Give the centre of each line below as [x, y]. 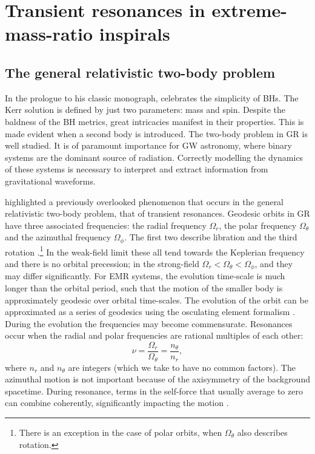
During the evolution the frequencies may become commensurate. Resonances [149, 323]
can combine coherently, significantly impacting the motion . [117, 403]
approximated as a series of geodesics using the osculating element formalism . [150, 312]
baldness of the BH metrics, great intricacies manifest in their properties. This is [154, 121]
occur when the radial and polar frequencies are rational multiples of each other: [154, 335]
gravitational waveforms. [50, 181]
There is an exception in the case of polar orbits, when [121, 432]
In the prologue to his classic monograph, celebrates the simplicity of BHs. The [152, 97]
